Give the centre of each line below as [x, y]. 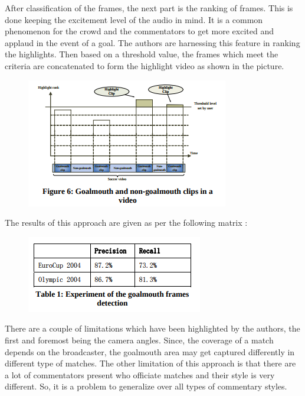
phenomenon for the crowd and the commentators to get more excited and [139, 31]
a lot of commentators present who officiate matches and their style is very [140, 374]
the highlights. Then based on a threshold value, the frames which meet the [142, 54]
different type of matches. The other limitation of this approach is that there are [150, 363]
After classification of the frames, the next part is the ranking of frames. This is [149, 8]
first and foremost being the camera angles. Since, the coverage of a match [139, 340]
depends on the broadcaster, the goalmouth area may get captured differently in [150, 351]
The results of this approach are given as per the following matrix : [126, 223]
